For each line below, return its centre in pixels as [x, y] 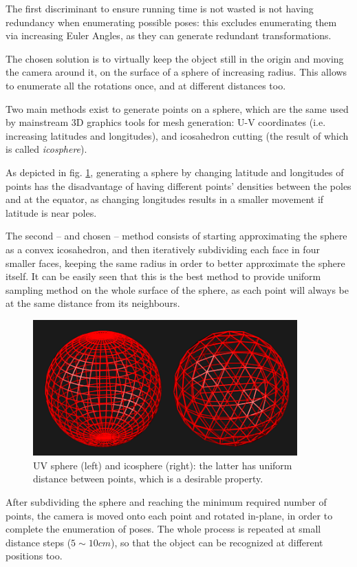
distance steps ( [39, 542]
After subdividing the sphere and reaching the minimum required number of [166, 502]
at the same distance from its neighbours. [93, 303]
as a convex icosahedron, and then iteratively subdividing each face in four [163, 249]
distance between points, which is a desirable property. [148, 479]
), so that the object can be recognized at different [217, 542]
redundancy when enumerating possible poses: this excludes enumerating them [171, 22]
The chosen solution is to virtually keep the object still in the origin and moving [175, 58]
